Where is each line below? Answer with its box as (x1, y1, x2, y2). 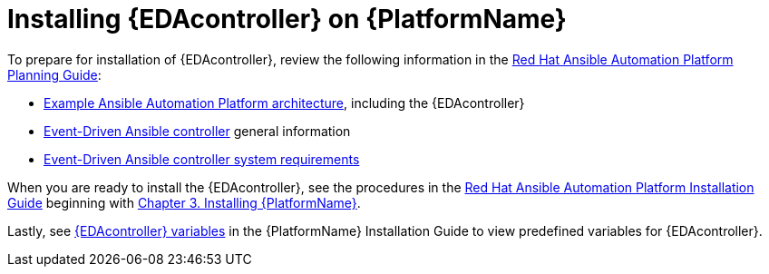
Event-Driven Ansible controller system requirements (44, 151, 360, 167)
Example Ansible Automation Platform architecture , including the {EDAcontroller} (44, 94, 525, 111)
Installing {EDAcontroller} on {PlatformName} (7, 4, 567, 34)
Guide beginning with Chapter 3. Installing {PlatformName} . (7, 194, 361, 210)
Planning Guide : (7, 66, 102, 83)
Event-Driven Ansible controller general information (44, 122, 351, 139)
